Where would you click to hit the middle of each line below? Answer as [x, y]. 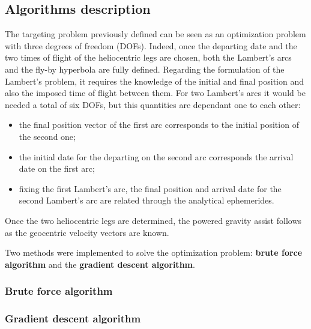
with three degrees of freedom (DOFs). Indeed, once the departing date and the [151, 45]
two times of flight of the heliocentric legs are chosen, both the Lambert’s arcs [148, 57]
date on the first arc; [57, 168]
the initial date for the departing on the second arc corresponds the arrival [156, 156]
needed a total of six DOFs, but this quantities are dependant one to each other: [153, 104]
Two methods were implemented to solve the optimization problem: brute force [154, 252]
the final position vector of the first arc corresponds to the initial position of [159, 125]
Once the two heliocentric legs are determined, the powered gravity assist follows [153, 220]
